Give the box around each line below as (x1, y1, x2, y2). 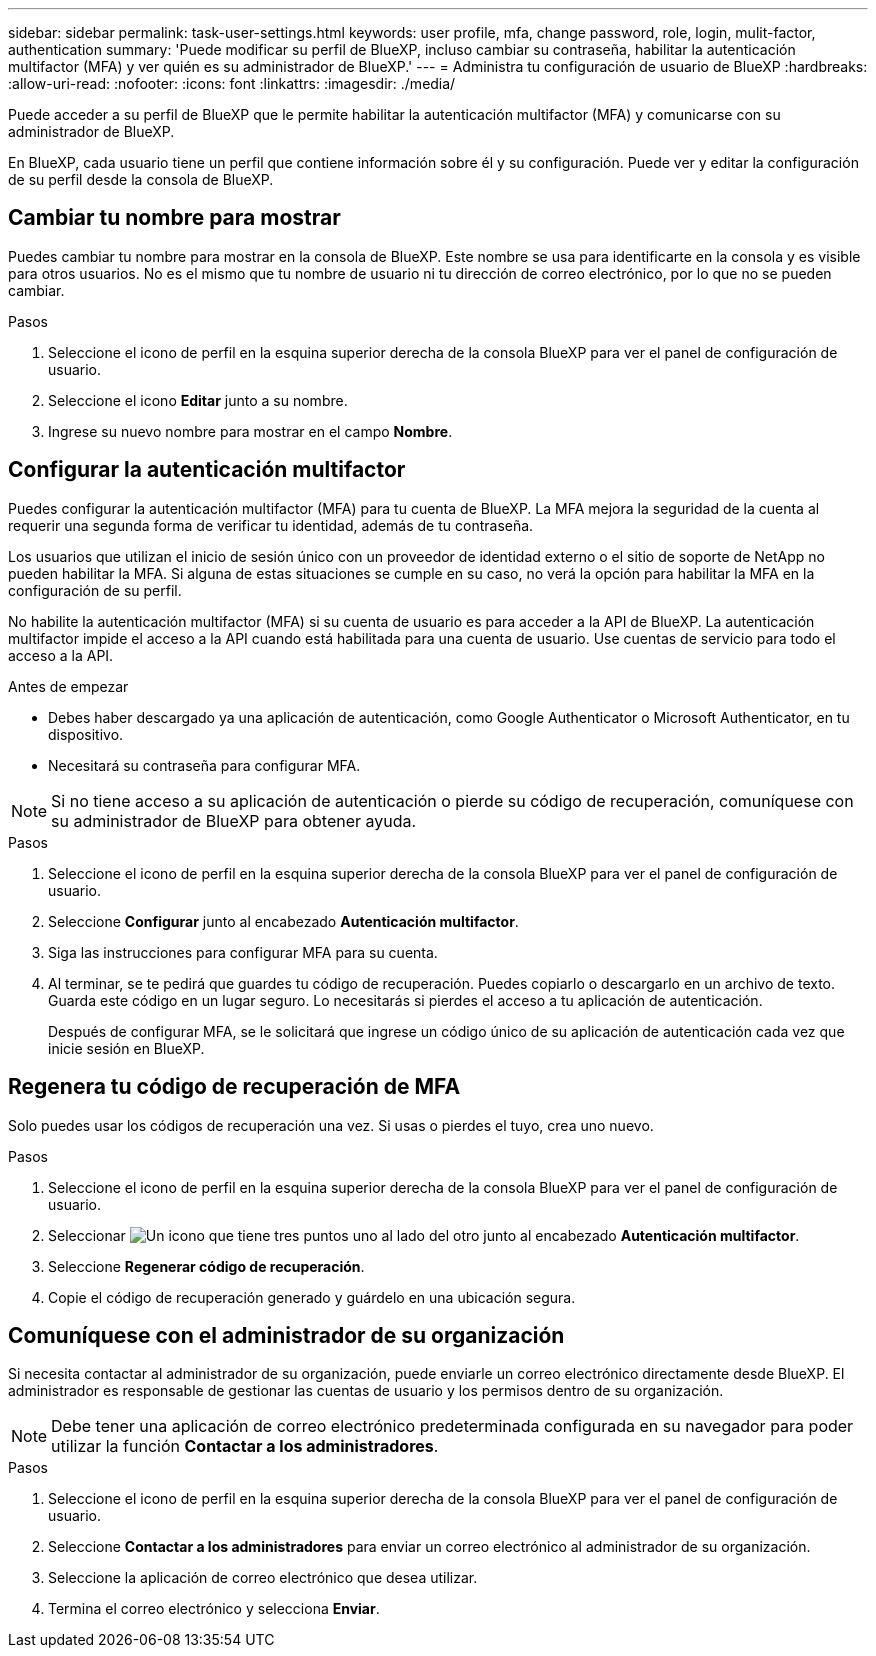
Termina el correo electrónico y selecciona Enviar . (48, 1600, 380, 1618)
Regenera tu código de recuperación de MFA (8, 1074, 461, 1100)
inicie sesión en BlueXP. (48, 1039, 205, 1057)
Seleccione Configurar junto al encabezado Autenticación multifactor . (48, 912, 519, 930)
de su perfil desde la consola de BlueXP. (8, 171, 274, 188)
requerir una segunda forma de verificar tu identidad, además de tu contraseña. (8, 516, 534, 534)
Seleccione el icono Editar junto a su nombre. (48, 391, 348, 409)
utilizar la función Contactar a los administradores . (51, 1436, 439, 1457)
